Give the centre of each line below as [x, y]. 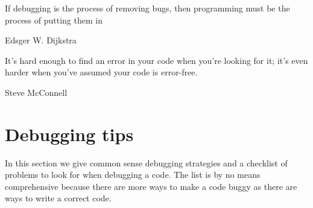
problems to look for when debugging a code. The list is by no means [133, 175]
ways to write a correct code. [58, 198]
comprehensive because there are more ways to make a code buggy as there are [151, 186]
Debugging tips [69, 134]
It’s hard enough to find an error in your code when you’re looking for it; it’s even [156, 60]
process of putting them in [54, 20]
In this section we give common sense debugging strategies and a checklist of [146, 162]
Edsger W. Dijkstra [41, 40]
